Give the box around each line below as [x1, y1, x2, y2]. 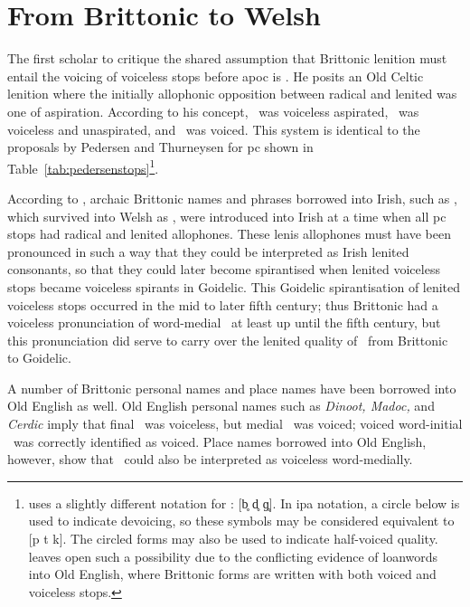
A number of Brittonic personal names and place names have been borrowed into [7, 378, 456, 397]
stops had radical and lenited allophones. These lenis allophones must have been [7, 224, 451, 243]
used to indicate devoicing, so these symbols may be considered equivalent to [28, 511, 455, 530]
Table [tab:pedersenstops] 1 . [7, 156, 159, 177]
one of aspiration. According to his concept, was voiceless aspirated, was [7, 101, 419, 120]
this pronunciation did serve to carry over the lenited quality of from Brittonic [7, 330, 448, 349]
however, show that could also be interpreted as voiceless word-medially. [7, 450, 413, 469]
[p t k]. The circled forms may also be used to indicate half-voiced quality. [28, 529, 438, 548]
